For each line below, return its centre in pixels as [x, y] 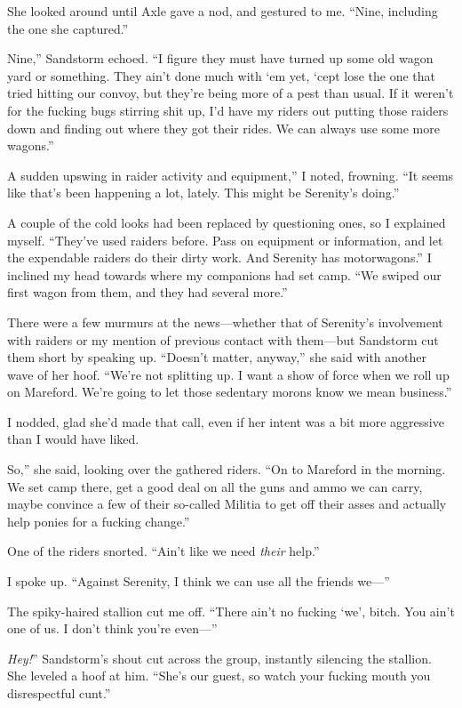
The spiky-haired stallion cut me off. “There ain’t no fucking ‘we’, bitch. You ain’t [231, 611]
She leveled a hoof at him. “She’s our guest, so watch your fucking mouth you [219, 676]
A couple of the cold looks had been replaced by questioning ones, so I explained [227, 222]
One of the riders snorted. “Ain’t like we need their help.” [163, 551]
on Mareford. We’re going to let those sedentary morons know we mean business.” [230, 392]
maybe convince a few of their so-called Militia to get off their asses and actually [227, 504]
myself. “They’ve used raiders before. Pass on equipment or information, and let [225, 240]
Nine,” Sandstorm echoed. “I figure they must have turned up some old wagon [220, 58]
